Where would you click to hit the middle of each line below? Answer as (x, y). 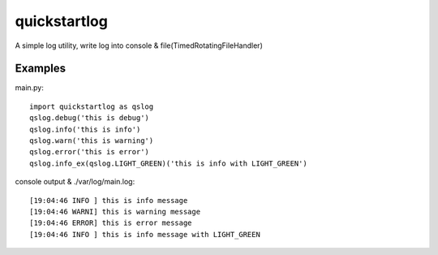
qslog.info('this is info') (85, 129)
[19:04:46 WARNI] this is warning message (115, 212)
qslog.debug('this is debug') (90, 118)
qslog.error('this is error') (90, 152)
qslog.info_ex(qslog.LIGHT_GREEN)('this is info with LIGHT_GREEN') (168, 163)
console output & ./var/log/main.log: (75, 182)
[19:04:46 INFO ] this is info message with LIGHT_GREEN (145, 234)
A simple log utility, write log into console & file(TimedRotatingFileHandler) (139, 45)
